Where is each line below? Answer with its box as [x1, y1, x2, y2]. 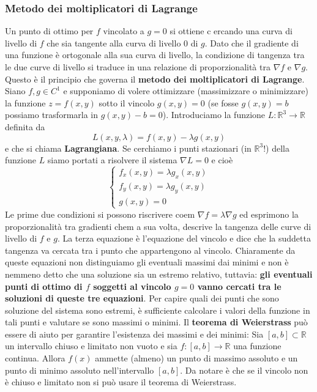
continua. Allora [5, 352, 65, 364]
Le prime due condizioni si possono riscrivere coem [5, 207, 195, 220]
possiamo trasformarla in [5, 108, 99, 121]
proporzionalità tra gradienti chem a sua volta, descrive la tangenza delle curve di [5, 220, 311, 232]
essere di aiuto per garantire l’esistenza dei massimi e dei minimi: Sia [5, 327, 264, 340]
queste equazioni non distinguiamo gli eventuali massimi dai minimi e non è [5, 256, 289, 268]
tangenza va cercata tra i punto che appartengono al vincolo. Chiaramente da [5, 243, 296, 256]
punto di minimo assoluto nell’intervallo [5, 363, 154, 376]
